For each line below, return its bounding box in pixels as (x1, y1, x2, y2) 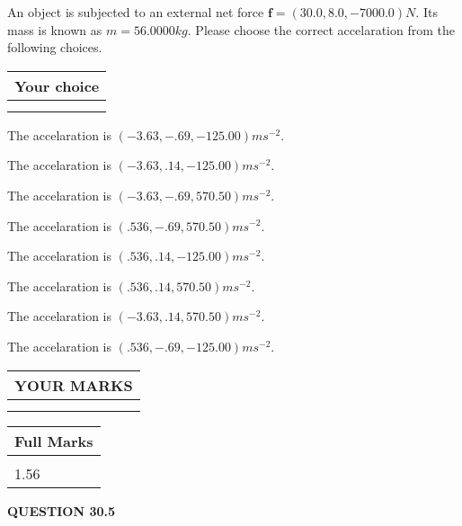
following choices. (7, 38, 102, 57)
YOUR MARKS (14, 374, 133, 396)
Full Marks (14, 430, 93, 451)
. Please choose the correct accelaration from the (187, 20, 455, 39)
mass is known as (7, 20, 102, 39)
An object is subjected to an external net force (7, 3, 264, 21)
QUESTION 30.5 (7, 501, 115, 520)
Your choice (14, 75, 100, 96)
